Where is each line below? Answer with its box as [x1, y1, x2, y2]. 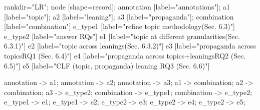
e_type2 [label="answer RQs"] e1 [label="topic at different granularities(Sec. [4, 30, 240, 41]
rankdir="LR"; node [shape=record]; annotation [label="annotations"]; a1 [4, 1, 230, 11]
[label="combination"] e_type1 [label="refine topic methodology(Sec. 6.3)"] [4, 21, 235, 31]
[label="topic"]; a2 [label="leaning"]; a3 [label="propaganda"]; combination [4, 11, 234, 21]
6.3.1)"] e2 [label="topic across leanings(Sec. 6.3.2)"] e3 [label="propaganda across [4, 40, 256, 51]
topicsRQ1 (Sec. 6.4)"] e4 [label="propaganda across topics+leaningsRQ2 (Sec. [4, 50, 246, 60]
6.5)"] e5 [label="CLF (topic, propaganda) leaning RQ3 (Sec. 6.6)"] [4, 60, 210, 70]
